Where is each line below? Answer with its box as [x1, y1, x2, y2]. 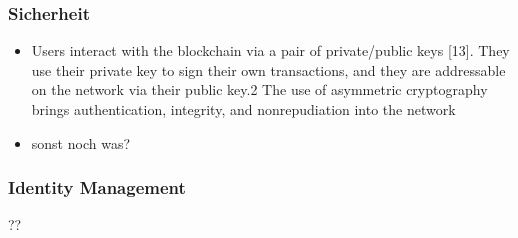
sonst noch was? [31, 132, 131, 153]
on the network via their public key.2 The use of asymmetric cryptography [31, 79, 488, 100]
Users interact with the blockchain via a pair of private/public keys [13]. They [31, 40, 510, 61]
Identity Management [8, 175, 186, 200]
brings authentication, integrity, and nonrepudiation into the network [31, 99, 456, 119]
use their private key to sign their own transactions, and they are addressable [31, 59, 506, 80]
